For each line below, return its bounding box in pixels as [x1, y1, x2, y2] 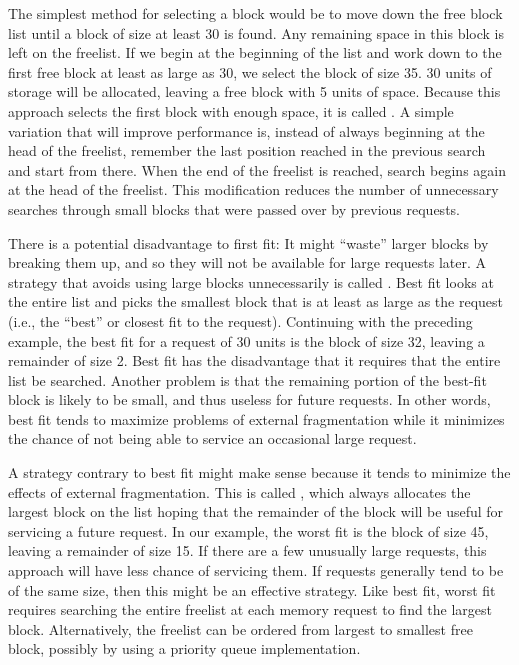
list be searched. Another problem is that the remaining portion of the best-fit [8, 369, 487, 390]
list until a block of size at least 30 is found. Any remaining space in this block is [8, 22, 505, 43]
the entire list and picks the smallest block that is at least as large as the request [8, 291, 504, 312]
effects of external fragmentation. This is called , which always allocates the [8, 481, 471, 502]
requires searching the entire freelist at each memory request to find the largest [8, 599, 493, 620]
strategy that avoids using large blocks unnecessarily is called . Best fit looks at [8, 271, 494, 292]
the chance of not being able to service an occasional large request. [8, 428, 417, 449]
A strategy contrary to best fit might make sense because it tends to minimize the [8, 462, 511, 483]
